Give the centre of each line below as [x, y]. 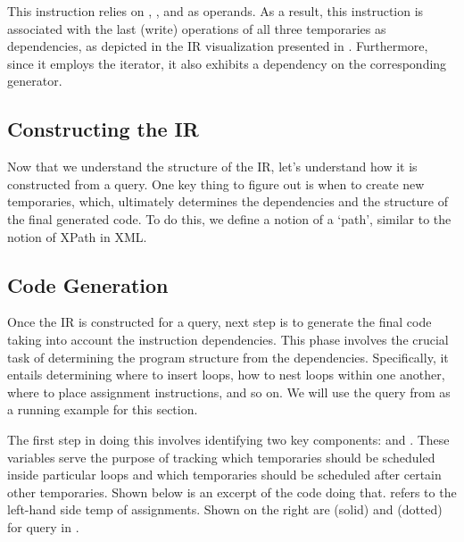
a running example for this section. [103, 409]
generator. [35, 81]
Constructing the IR [103, 129]
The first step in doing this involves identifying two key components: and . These [228, 439]
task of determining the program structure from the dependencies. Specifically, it [228, 357]
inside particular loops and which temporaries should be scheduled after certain [224, 475]
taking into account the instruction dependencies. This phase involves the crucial [228, 339]
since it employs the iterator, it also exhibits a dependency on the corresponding [227, 63]
